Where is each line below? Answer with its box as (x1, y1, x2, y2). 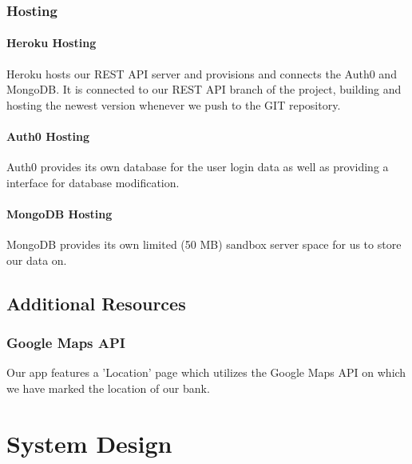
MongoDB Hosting (6, 206, 113, 222)
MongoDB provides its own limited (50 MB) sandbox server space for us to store (6, 236, 402, 253)
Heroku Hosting (6, 34, 97, 51)
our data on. (6, 251, 67, 268)
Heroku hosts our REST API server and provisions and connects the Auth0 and (6, 65, 397, 82)
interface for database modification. (6, 174, 180, 190)
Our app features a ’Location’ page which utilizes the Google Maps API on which (6, 364, 406, 381)
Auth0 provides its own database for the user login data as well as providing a (6, 158, 389, 175)
